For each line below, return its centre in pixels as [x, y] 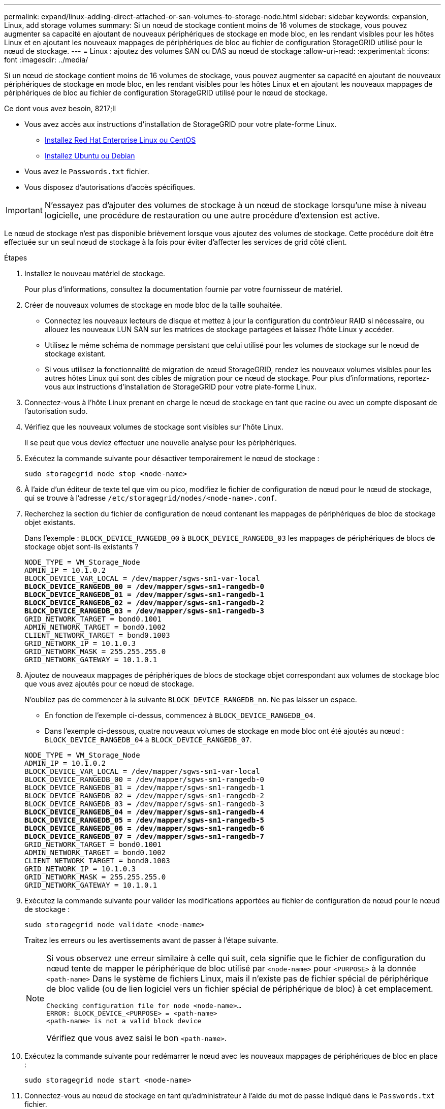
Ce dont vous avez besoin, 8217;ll [60, 108]
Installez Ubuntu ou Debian [90, 156]
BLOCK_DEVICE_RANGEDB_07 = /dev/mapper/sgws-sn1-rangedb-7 [145, 836]
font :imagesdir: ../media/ [46, 60]
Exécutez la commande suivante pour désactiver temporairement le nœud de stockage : [172, 458]
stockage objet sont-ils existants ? [82, 547]
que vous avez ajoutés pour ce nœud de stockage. [109, 684]
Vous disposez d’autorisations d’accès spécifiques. [110, 187]
